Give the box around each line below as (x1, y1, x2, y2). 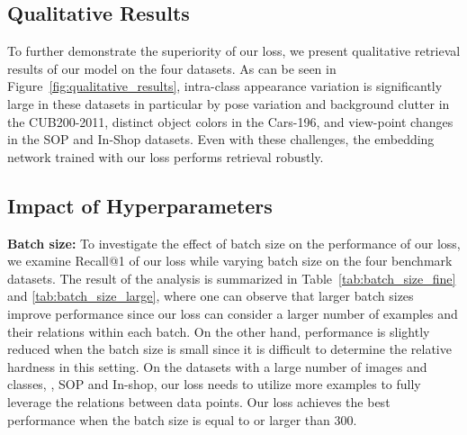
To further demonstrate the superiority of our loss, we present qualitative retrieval (7, 41, 461, 60)
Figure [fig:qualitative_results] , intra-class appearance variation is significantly (7, 77, 443, 95)
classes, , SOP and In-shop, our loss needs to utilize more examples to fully (7, 375, 421, 394)
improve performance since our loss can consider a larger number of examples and (7, 304, 458, 322)
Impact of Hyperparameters (7, 191, 273, 219)
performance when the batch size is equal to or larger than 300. (7, 410, 357, 429)
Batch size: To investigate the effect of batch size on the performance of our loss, (7, 233, 461, 252)
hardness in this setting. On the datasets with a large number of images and (7, 357, 427, 376)
